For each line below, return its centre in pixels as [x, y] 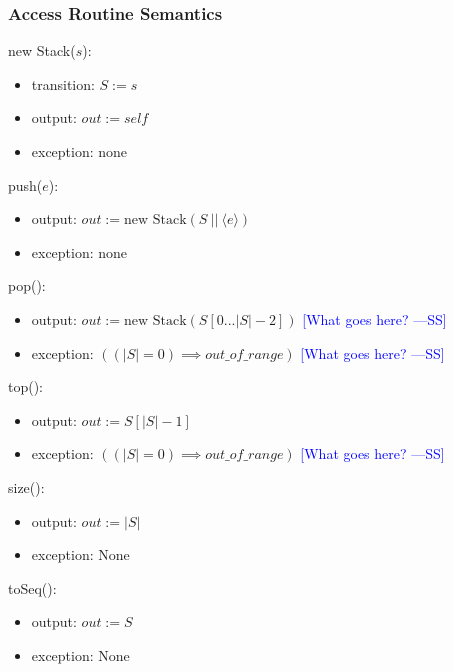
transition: [63, 83]
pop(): [27, 285]
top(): [26, 386]
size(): [26, 486]
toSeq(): [32, 587]
